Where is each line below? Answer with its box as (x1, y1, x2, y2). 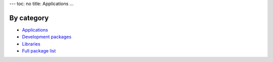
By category (9, 13, 49, 22)
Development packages (22, 34, 72, 40)
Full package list (22, 48, 56, 54)
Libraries (22, 40, 40, 47)
